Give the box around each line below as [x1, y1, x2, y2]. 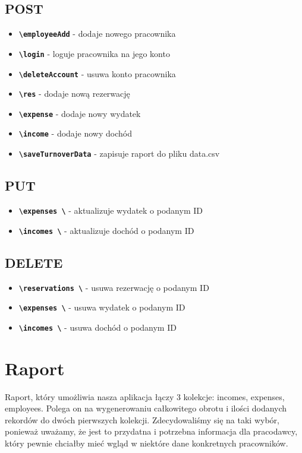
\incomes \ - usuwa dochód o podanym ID [18, 321, 177, 333]
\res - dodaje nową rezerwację [18, 87, 130, 100]
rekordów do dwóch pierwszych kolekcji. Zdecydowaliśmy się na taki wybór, [5, 413, 279, 426]
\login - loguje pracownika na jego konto [18, 47, 170, 59]
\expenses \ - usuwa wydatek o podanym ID [18, 301, 185, 313]
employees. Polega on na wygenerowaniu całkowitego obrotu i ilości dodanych [5, 402, 287, 414]
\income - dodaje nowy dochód [18, 127, 132, 140]
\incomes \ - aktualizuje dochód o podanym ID [18, 224, 194, 236]
